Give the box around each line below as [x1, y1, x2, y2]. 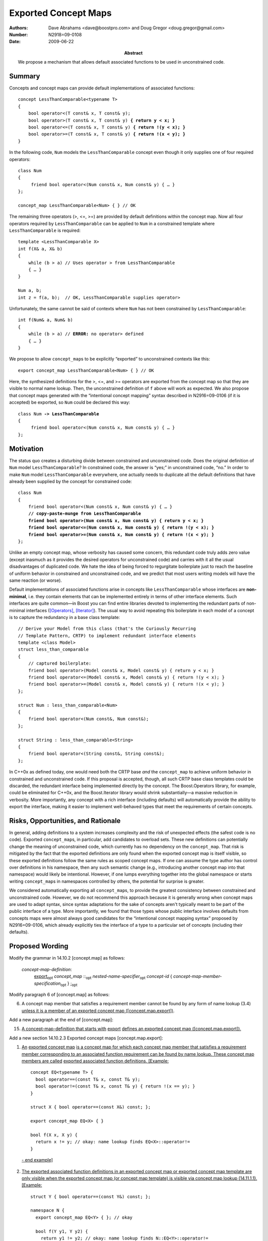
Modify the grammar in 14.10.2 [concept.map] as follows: [9, 955, 125, 961]
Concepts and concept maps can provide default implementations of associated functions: [9, 85, 195, 91]
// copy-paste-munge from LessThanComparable [28, 511, 141, 516]
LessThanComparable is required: [9, 227, 81, 233]
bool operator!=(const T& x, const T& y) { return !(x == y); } [35, 1084, 196, 1089]
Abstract [124, 50, 143, 56]
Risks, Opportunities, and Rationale [9, 817, 121, 825]
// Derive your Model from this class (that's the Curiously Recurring [18, 626, 196, 631]
